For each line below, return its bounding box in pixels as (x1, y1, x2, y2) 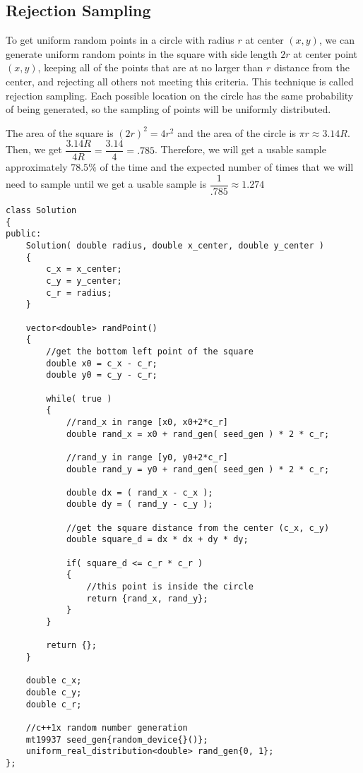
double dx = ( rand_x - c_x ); (66, 487, 213, 498)
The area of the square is (6, 125, 114, 140)
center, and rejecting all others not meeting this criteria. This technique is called (6, 73, 354, 88)
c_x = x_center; (46, 264, 122, 275)
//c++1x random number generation (25, 722, 188, 733)
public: (6, 229, 42, 239)
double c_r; (25, 699, 82, 709)
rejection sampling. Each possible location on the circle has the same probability (6, 88, 354, 102)
